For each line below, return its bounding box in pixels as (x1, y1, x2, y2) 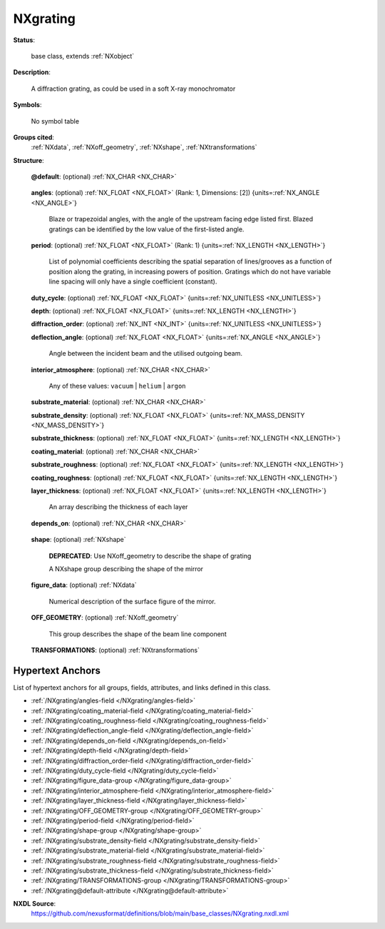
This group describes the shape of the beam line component (48, 629, 227, 638)
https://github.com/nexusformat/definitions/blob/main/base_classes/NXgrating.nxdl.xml (31, 909, 289, 918)
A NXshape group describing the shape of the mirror (48, 565, 203, 573)
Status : (13, 36, 36, 44)
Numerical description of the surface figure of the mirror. (48, 597, 217, 606)
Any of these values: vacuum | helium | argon (48, 381, 186, 390)
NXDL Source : (13, 900, 56, 908)
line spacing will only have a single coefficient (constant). (48, 277, 217, 286)
